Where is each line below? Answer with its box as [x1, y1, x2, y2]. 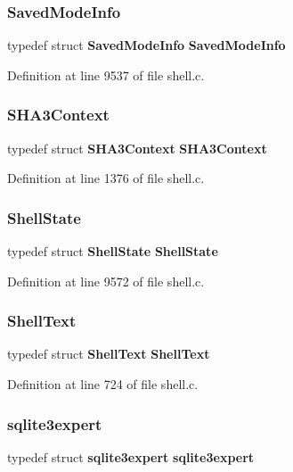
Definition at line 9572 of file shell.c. [7, 271, 205, 290]
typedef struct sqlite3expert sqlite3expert [7, 447, 255, 466]
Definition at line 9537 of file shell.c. [7, 65, 205, 84]
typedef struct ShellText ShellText [7, 344, 210, 363]
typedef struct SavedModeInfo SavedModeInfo [7, 36, 286, 54]
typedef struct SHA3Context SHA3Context [7, 138, 267, 157]
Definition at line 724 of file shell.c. [7, 375, 199, 393]
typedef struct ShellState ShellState [7, 242, 218, 261]
